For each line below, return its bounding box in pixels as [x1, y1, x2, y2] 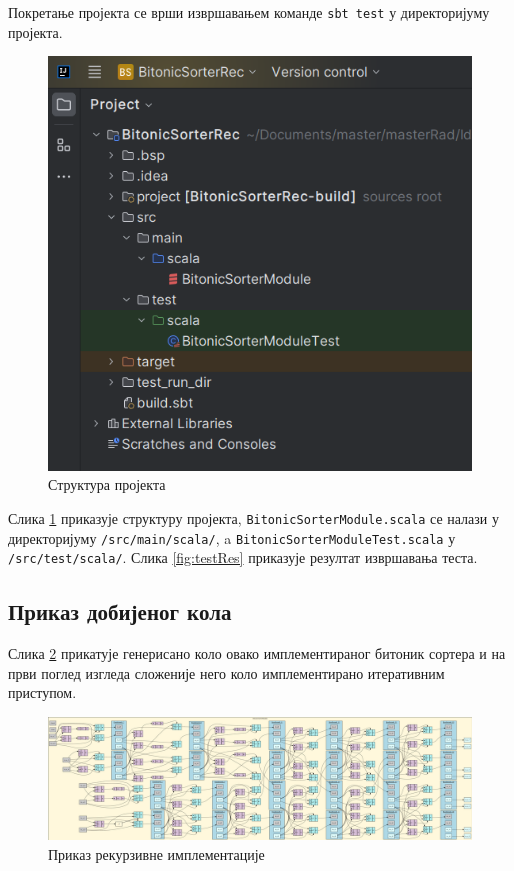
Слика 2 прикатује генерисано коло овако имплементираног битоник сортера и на [8, 643, 506, 664]
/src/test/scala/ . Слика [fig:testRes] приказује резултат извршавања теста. [8, 547, 478, 568]
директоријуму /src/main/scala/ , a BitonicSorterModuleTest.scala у [8, 527, 456, 548]
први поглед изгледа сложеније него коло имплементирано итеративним [8, 662, 445, 683]
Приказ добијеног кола [8, 596, 232, 627]
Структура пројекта [48, 474, 166, 495]
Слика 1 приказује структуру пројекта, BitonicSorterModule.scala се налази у [8, 507, 499, 528]
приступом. [8, 682, 77, 703]
